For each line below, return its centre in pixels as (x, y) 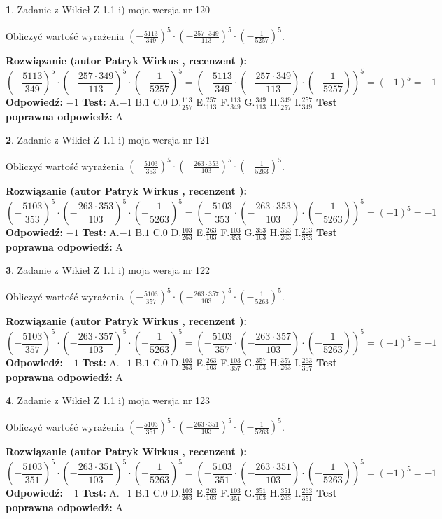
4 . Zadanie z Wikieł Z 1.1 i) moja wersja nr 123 (108, 400)
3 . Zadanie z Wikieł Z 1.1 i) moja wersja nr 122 (108, 270)
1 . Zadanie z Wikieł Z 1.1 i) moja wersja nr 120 (108, 9)
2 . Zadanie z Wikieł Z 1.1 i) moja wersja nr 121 (108, 140)
